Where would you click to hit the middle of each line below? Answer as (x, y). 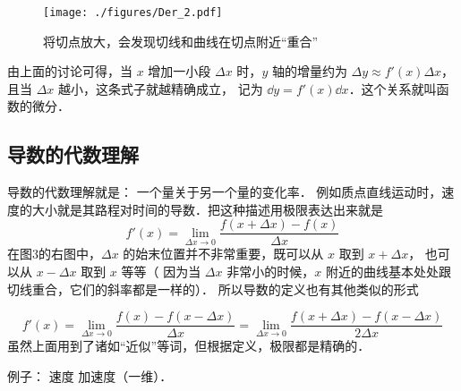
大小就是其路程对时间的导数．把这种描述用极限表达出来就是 (207, 209)
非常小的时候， (271, 272)
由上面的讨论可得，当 (70, 71)
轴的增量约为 (309, 71)
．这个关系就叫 (393, 88)
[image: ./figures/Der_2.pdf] (133, 13)
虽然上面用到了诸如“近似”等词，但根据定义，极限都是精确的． (189, 346)
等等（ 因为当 (161, 272)
